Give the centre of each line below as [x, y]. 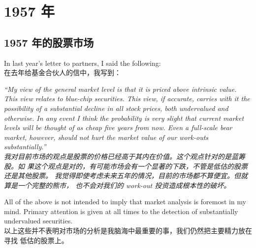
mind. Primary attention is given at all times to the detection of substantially [121, 211]
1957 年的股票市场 [49, 42]
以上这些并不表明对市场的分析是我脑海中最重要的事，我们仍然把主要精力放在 [128, 231]
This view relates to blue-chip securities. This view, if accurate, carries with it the [127, 98]
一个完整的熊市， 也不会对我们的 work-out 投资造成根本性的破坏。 [124, 185]
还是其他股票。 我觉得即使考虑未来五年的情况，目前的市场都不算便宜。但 [123, 176]
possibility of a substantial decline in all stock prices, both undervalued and [116, 108]
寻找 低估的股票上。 [36, 240]
